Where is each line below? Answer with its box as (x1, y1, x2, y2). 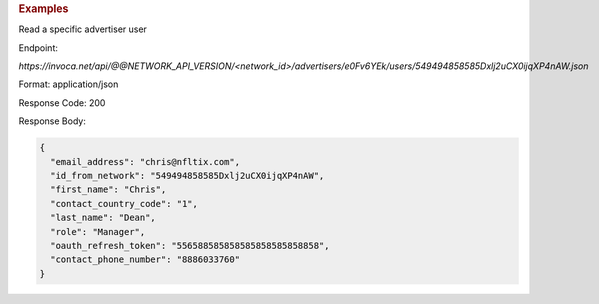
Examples (18, 2, 69, 15)
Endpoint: (18, 41, 59, 54)
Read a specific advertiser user (18, 23, 147, 35)
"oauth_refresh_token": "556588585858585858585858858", (50, 240, 330, 251)
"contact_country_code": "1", (50, 198, 199, 209)
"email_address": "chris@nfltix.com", (50, 156, 240, 167)
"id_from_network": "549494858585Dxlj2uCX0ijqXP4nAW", (50, 170, 325, 181)
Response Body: (18, 115, 87, 127)
